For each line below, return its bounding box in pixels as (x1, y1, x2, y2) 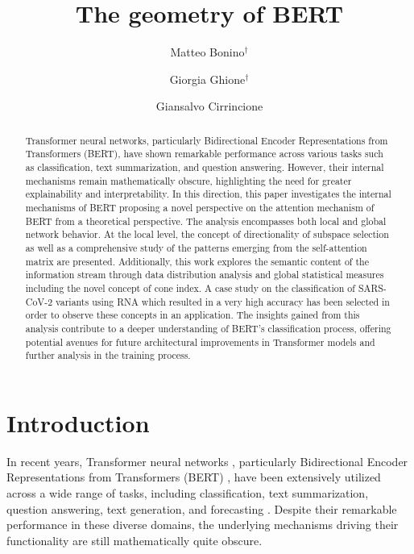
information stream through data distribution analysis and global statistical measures (25, 268, 384, 281)
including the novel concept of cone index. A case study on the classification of (25, 281, 355, 294)
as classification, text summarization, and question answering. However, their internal (25, 160, 384, 174)
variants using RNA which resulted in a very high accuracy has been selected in (56, 294, 390, 308)
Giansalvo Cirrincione (155, 98, 263, 115)
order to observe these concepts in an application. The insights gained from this (25, 308, 360, 322)
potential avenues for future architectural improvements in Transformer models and (25, 335, 375, 348)
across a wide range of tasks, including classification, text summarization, (6, 484, 369, 501)
